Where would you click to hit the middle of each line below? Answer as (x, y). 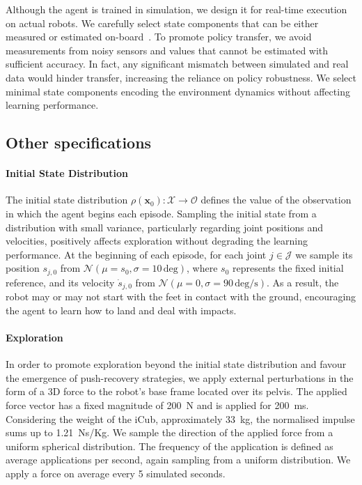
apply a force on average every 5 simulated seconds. (116, 473)
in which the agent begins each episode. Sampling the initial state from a (161, 213)
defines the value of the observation (276, 200)
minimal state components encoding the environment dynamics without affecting (178, 91)
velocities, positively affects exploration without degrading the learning (157, 241)
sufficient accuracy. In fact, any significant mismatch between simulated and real (177, 64)
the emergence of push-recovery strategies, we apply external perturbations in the (180, 377)
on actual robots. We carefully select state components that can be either (162, 23)
